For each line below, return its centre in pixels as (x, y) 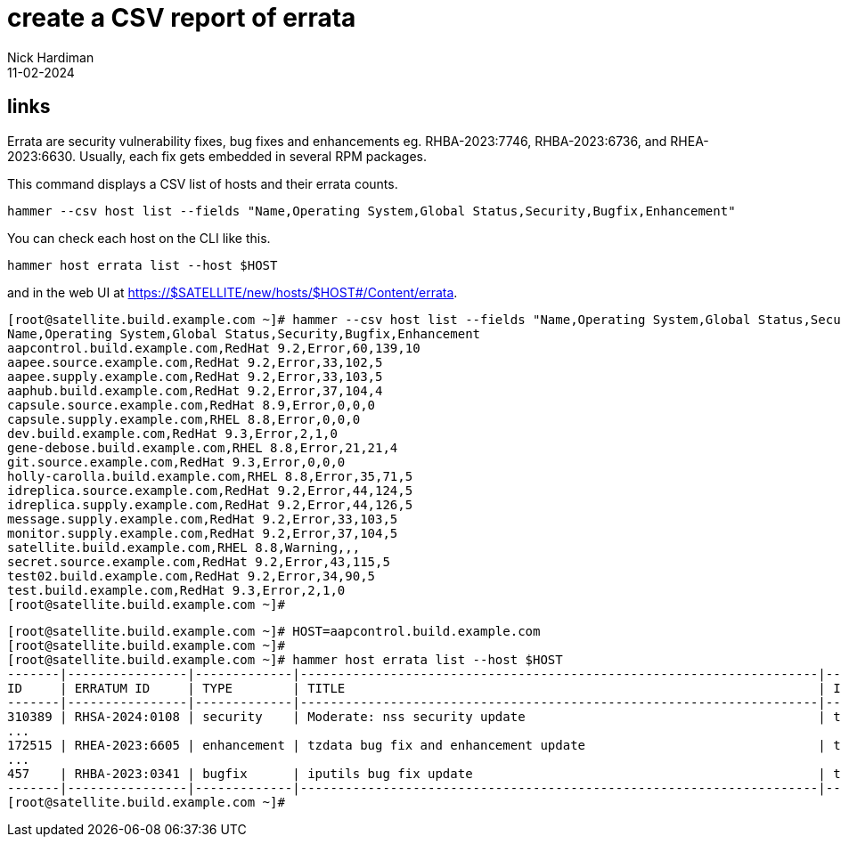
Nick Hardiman (51, 57)
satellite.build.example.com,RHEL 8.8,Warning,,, (184, 547)
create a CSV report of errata (182, 18)
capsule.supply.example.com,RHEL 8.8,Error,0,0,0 (184, 419)
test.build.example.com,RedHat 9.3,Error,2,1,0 (176, 590)
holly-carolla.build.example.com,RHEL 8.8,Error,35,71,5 (210, 476)
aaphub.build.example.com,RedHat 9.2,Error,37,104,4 (195, 390)
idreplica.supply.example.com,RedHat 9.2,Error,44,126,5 (210, 504)
